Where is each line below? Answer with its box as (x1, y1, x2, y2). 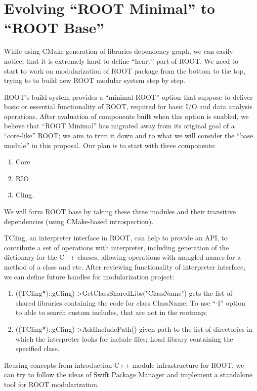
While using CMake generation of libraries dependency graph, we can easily (4, 46, 233, 56)
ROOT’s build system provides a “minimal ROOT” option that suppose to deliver (4, 91, 253, 102)
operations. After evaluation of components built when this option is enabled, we (4, 111, 249, 121)
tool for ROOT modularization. (4, 379, 99, 389)
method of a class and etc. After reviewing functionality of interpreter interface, (4, 262, 246, 272)
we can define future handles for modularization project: (4, 271, 174, 281)
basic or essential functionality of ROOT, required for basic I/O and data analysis (4, 101, 253, 112)
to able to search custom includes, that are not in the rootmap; (15, 307, 207, 317)
